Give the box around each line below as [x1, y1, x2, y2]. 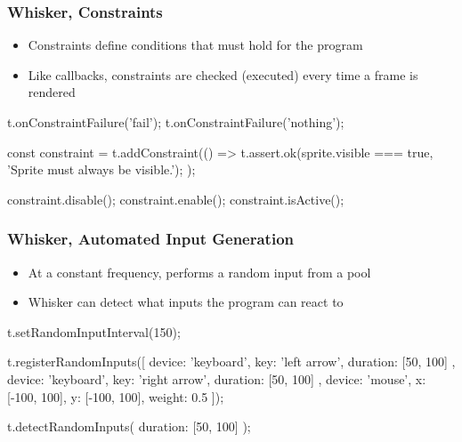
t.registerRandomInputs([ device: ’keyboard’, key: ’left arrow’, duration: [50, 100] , [7, 352, 456, 371]
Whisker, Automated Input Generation [7, 228, 295, 250]
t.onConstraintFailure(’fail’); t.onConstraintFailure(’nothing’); [7, 113, 344, 131]
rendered [28, 83, 76, 101]
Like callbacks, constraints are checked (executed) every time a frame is [28, 65, 418, 84]
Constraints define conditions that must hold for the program [28, 36, 363, 54]
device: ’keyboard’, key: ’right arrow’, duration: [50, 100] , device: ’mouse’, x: [7, 369, 426, 388]
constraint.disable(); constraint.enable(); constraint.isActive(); [7, 189, 344, 208]
